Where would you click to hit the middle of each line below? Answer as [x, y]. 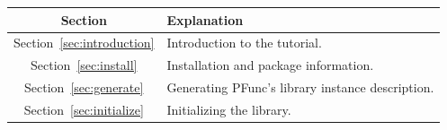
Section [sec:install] [84, 65]
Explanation [205, 19]
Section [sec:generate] [84, 87]
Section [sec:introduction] [84, 43]
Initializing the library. [229, 109]
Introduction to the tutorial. [244, 43]
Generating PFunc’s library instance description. [300, 87]
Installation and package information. [270, 65]
